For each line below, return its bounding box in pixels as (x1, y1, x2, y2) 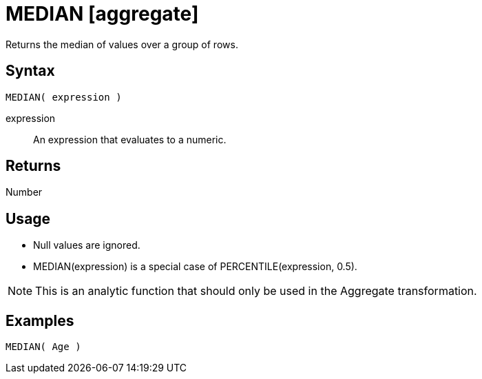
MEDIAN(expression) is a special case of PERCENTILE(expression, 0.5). (33, 260, 357, 273)
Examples (6, 311, 74, 329)
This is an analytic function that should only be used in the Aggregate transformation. (35, 284, 477, 298)
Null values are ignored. (33, 239, 140, 252)
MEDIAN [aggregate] (6, 2, 199, 25)
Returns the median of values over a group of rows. (6, 38, 238, 50)
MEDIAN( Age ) (6, 341, 81, 353)
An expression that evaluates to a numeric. (33, 133, 227, 145)
